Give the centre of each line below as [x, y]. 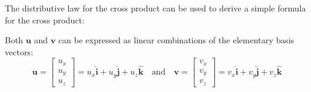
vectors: [19, 51]
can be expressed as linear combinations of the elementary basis [176, 40]
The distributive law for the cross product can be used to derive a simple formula [155, 8]
